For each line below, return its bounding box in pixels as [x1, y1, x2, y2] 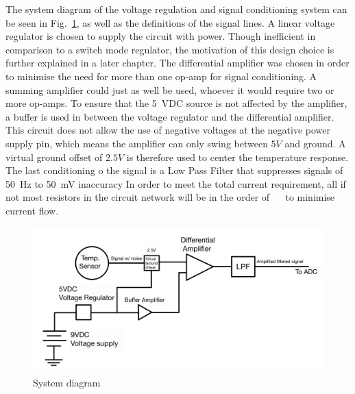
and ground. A [284, 136, 346, 150]
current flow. [5, 203, 59, 217]
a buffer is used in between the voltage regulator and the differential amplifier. [5, 109, 334, 123]
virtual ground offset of [5, 149, 103, 164]
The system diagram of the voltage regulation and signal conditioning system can [5, 2, 347, 16]
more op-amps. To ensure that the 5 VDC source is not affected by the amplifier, [5, 96, 347, 110]
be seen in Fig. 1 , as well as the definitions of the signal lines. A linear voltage [5, 15, 335, 29]
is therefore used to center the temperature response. [126, 149, 349, 164]
